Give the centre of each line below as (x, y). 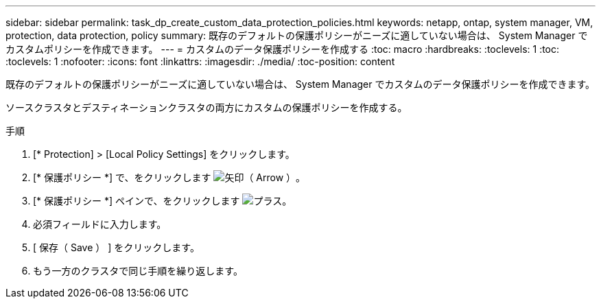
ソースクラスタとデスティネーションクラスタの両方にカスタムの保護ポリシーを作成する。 (207, 107)
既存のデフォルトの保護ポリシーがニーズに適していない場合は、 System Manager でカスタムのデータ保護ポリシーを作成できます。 (300, 84)
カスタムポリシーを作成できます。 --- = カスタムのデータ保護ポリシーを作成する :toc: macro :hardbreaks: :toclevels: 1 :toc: (283, 49)
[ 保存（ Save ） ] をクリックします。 (116, 247)
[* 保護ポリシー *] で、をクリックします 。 (169, 177)
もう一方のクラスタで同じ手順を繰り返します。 (138, 271)
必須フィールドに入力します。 (100, 224)
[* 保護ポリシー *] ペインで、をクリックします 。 (163, 201)
